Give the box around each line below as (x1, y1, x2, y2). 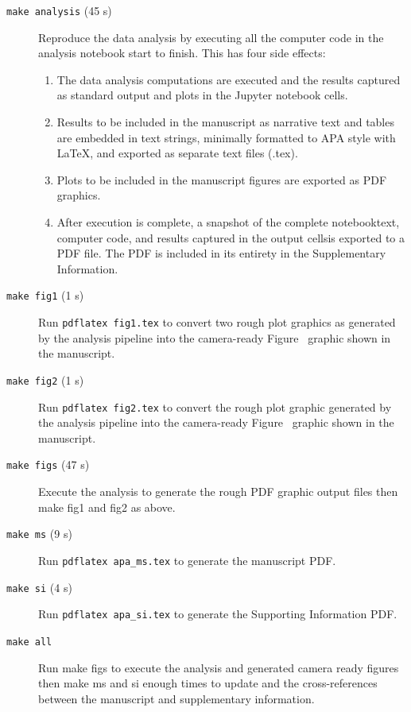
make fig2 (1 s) (6, 371, 84, 388)
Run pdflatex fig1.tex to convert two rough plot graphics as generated (38, 314, 396, 331)
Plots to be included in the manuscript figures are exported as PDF (56, 171, 387, 188)
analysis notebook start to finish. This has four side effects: (38, 44, 326, 61)
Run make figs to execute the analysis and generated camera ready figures (38, 659, 399, 675)
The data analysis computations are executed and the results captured (56, 71, 401, 87)
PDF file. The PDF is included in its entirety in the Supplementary (56, 245, 386, 261)
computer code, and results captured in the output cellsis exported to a (56, 229, 405, 246)
